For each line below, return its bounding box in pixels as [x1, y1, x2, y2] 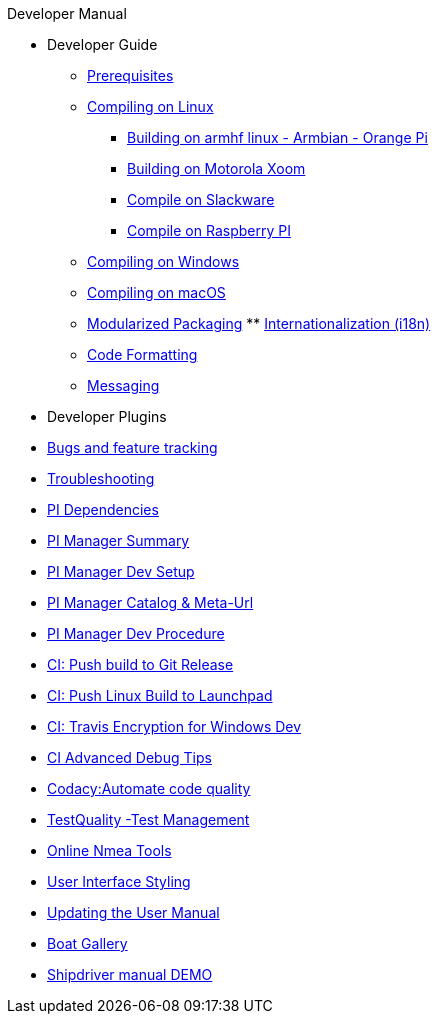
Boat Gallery [47, 935, 128, 952]
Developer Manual [7, 5, 127, 22]
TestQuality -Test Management [47, 811, 250, 828]
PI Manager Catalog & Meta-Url [47, 594, 254, 611]
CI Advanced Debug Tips [47, 749, 212, 766]
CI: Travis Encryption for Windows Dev [47, 718, 302, 735]
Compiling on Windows [87, 253, 240, 270]
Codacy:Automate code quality [47, 780, 251, 797]
